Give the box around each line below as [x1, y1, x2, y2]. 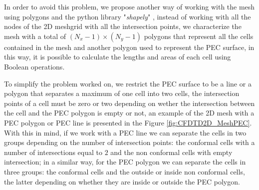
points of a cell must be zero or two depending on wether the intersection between [4, 97, 255, 108]
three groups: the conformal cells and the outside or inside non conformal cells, [4, 166, 245, 176]
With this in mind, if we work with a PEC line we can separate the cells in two [4, 127, 247, 137]
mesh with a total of [4, 30, 66, 41]
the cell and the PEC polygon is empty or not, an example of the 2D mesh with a [4, 107, 255, 118]
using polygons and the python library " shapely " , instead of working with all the [4, 11, 251, 21]
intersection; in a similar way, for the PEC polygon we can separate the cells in [4, 156, 246, 167]
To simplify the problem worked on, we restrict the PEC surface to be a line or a [4, 78, 252, 88]
